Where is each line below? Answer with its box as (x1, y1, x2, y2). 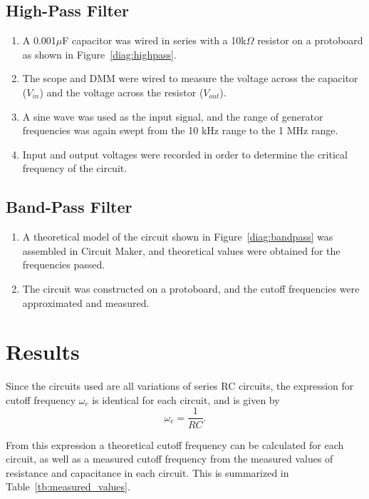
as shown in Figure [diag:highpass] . (22, 46, 177, 61)
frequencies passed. (22, 257, 105, 272)
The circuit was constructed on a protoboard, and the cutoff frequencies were (22, 281, 360, 296)
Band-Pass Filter (6, 196, 132, 218)
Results (6, 337, 80, 366)
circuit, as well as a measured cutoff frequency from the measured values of (6, 451, 333, 466)
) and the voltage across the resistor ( (39, 84, 204, 99)
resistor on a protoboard (257, 33, 363, 48)
